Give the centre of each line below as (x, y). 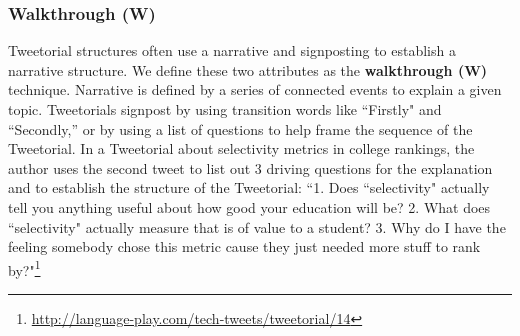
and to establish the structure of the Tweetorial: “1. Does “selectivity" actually (249, 187)
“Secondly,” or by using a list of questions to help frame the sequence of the (240, 128)
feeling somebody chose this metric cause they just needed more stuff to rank (244, 246)
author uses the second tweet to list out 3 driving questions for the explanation (250, 167)
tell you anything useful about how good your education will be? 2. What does (249, 206)
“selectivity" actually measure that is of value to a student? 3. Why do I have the (257, 226)
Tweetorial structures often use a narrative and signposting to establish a (232, 50)
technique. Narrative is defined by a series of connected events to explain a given (255, 89)
